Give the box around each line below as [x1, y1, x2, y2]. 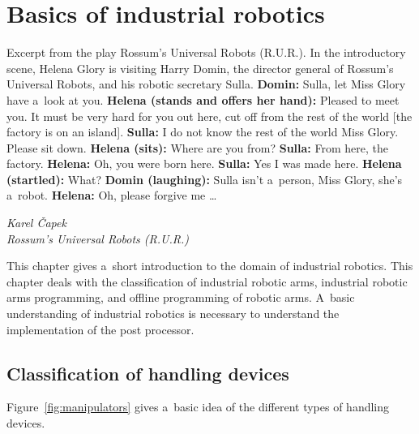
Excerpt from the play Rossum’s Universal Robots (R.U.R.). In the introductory [6, 44, 406, 61]
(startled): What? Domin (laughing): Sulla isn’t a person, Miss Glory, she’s [6, 170, 403, 187]
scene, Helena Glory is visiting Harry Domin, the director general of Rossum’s [6, 59, 394, 76]
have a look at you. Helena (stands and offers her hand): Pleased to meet [6, 91, 400, 108]
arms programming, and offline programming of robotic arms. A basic [6, 289, 355, 306]
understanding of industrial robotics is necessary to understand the [6, 305, 340, 322]
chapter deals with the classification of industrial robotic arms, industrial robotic [6, 273, 408, 290]
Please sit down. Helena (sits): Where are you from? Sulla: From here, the [6, 139, 388, 156]
